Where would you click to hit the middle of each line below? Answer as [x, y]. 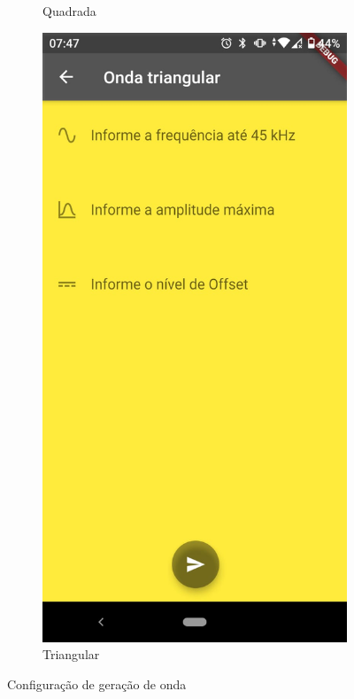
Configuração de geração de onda [97, 683]
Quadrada [69, 11]
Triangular [71, 654]
